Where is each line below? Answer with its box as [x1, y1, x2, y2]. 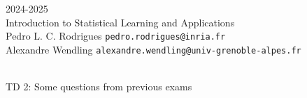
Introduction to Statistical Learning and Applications [6, 15, 235, 29]
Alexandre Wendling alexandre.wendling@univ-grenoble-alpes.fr [6, 42, 301, 56]
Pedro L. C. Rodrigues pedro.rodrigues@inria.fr [6, 28, 226, 43]
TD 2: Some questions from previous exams [6, 79, 192, 94]
